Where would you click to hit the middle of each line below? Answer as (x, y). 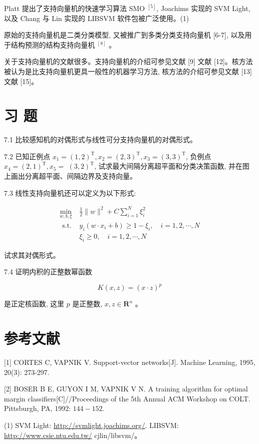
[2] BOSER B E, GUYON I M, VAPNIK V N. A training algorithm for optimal (126, 389)
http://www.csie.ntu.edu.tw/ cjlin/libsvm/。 (73, 435)
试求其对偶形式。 (32, 255)
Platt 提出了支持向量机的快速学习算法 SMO (75, 8)
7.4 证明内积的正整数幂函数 (48, 272)
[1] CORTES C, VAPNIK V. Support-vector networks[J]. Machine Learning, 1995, (130, 362)
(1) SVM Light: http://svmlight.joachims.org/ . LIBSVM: (92, 425)
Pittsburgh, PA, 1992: (37, 408)
